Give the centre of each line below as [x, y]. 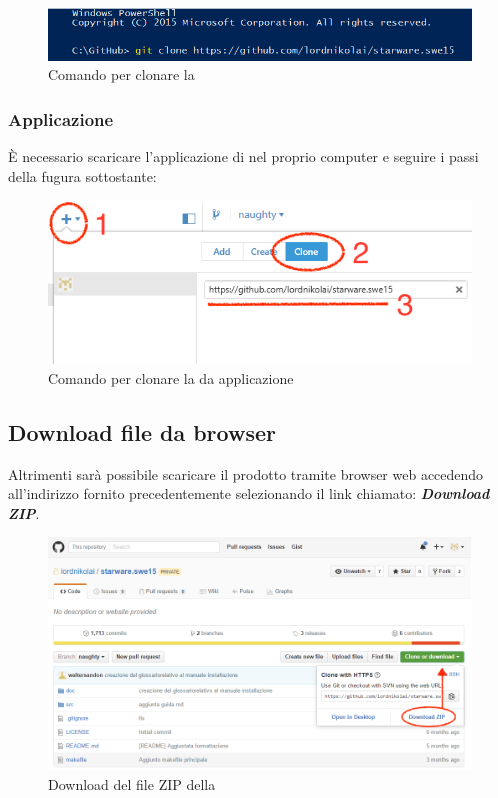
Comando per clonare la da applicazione [171, 377]
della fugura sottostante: [82, 175]
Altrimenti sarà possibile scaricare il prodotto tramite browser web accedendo [246, 473]
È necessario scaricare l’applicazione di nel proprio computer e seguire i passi [243, 156]
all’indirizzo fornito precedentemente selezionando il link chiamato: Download [249, 493]
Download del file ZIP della [132, 784]
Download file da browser [142, 431]
